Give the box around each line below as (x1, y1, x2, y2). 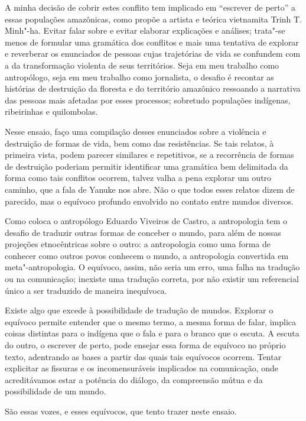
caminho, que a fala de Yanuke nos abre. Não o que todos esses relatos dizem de (5, 183, 295, 195)
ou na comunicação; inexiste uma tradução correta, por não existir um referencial (5, 273, 299, 285)
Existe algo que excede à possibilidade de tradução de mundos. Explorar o (5, 304, 274, 316)
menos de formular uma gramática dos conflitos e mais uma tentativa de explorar (5, 35, 299, 48)
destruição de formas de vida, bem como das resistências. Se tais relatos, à (5, 137, 274, 149)
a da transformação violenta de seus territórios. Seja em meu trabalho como (5, 59, 279, 71)
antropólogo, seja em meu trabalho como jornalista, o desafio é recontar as (5, 70, 274, 83)
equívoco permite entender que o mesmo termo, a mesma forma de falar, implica (5, 315, 297, 328)
